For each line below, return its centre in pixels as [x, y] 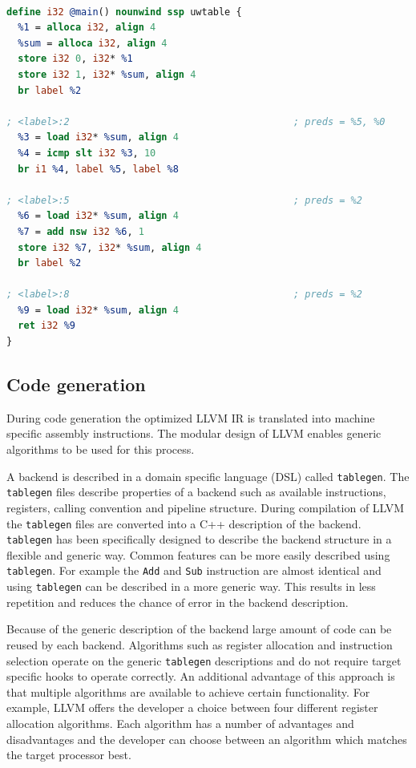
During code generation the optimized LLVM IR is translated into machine [191, 417]
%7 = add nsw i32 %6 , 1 [81, 231]
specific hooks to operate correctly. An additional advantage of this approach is [201, 676]
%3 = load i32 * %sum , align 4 [98, 137]
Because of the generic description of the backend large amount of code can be [199, 629]
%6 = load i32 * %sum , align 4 [98, 216]
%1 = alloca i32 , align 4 [87, 28]
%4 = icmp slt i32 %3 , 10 [87, 153]
